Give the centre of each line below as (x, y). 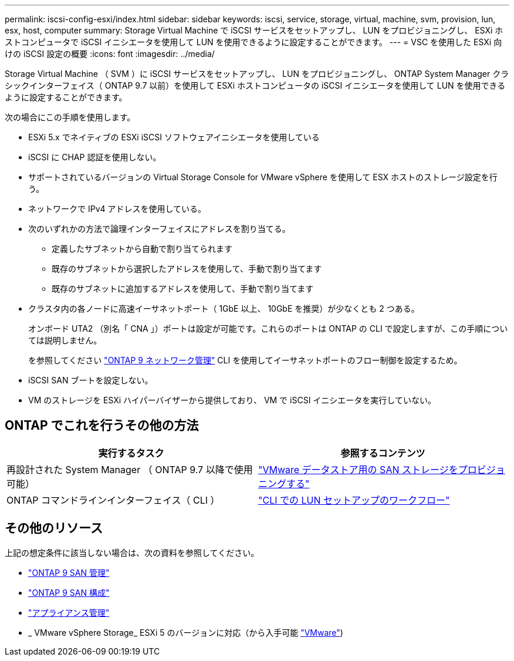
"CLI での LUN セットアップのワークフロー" (354, 500)
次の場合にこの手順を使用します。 (70, 117)
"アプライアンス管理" (69, 612)
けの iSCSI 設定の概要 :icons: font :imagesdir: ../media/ (110, 54)
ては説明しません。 (65, 340)
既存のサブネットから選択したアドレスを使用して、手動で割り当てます (187, 269)
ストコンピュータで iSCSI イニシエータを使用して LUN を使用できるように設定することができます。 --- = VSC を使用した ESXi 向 (253, 42)
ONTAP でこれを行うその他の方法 (102, 426)
